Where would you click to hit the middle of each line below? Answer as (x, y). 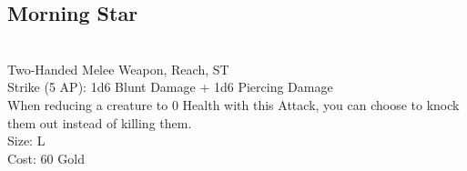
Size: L (26, 141)
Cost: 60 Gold (46, 158)
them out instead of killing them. (100, 122)
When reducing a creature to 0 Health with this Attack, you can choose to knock (233, 104)
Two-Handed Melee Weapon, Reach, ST (118, 69)
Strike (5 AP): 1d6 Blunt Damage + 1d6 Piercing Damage (170, 87)
